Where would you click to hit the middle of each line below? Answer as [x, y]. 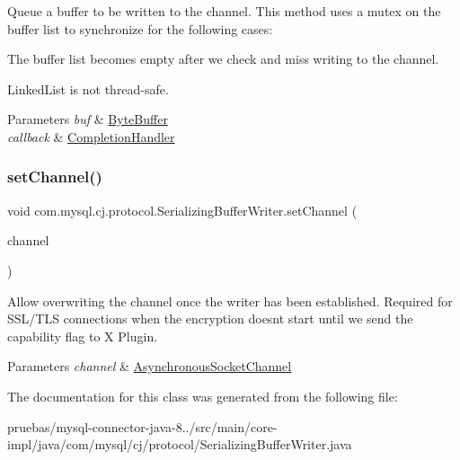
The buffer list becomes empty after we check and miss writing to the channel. [223, 59]
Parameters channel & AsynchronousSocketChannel [150, 366]
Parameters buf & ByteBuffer [88, 119]
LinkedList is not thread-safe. [88, 88]
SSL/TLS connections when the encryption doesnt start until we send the [210, 318]
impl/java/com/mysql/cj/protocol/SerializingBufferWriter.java [180, 444]
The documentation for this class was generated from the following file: [203, 396]
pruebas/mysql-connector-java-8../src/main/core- [142, 426]
